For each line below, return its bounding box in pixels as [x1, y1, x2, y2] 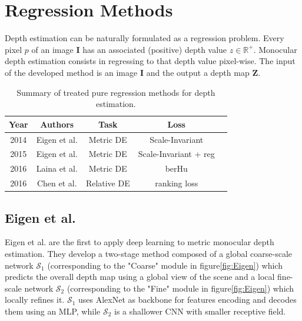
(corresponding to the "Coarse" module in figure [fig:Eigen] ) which [47, 259, 283, 271]
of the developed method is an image [5, 66, 138, 78]
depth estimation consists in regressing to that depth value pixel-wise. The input [5, 55, 296, 67]
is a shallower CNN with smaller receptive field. [114, 305, 286, 317]
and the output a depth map [146, 66, 250, 78]
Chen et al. [36, 177, 77, 189]
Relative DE [85, 177, 130, 189]
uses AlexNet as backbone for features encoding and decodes [78, 293, 297, 306]
